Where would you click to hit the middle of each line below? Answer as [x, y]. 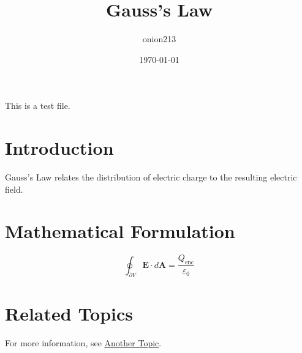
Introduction [59, 148]
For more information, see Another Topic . [83, 342]
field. [14, 189]
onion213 [159, 39]
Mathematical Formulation [120, 231]
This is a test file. [38, 106]
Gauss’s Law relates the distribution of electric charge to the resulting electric [151, 177]
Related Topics [69, 313]
